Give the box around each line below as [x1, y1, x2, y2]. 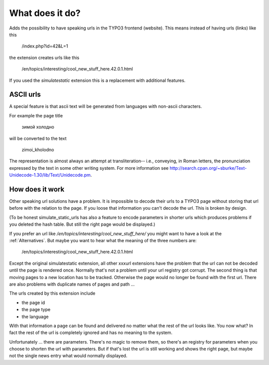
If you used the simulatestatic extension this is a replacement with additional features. [9, 77, 186, 83]
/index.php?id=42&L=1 [21, 43, 68, 49]
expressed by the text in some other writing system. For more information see [9, 165, 169, 171]
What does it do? [9, 7, 81, 18]
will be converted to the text [9, 135, 67, 141]
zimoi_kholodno [21, 146, 54, 152]
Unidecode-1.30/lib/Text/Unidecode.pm [9, 172, 91, 178]
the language [21, 314, 49, 320]
